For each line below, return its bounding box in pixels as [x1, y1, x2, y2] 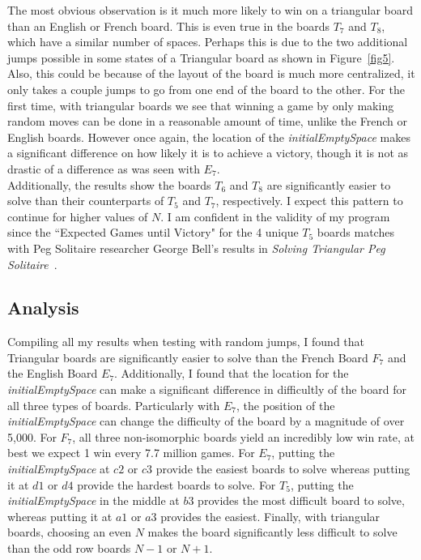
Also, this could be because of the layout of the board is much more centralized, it [7, 65, 415, 82]
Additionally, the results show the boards [7, 176, 211, 193]
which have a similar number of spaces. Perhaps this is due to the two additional [7, 33, 408, 50]
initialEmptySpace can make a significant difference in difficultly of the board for [7, 381, 406, 398]
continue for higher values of [7, 207, 148, 224]
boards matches [317, 224, 394, 241]
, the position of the [236, 396, 335, 413]
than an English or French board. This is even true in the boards [7, 17, 330, 34]
